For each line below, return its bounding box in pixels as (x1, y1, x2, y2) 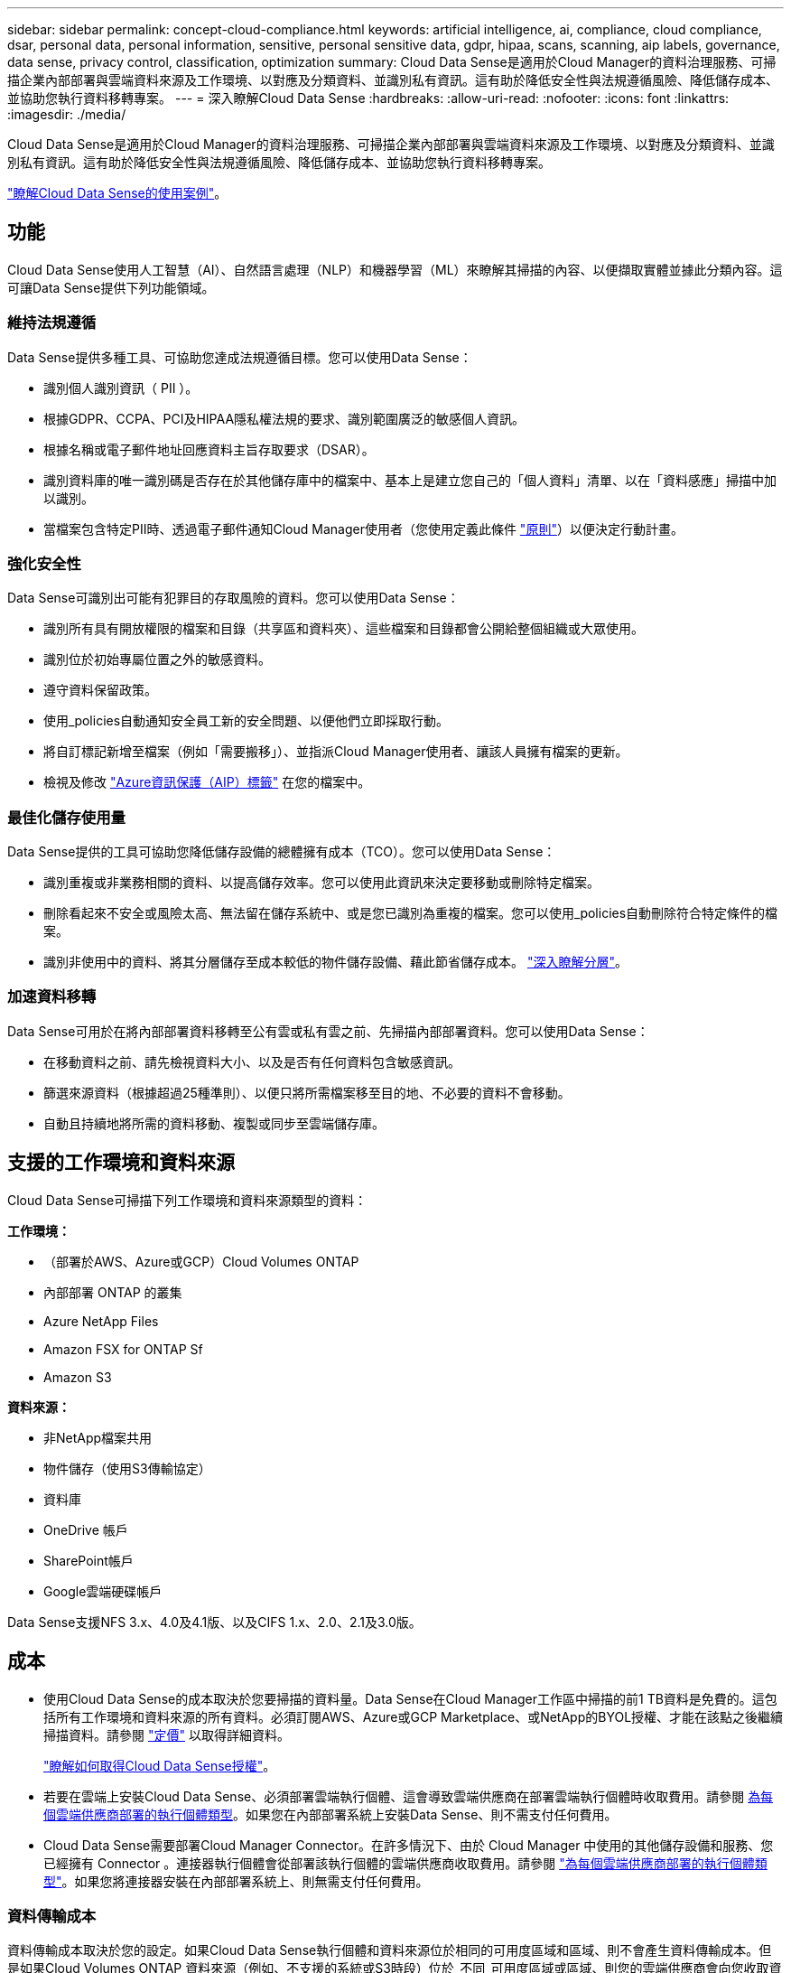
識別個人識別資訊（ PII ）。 (43, 379, 199, 396)
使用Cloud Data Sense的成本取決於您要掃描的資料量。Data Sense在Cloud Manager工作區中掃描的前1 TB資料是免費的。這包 (43, 1690, 777, 1707)
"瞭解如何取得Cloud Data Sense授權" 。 (43, 1757, 276, 1773)
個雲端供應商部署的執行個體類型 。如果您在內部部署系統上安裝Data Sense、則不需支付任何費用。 (43, 1806, 618, 1822)
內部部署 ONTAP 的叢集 (43, 1284, 182, 1300)
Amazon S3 (43, 1369, 112, 1385)
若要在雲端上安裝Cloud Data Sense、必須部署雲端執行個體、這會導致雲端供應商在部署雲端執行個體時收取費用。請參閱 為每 (43, 1788, 774, 1804)
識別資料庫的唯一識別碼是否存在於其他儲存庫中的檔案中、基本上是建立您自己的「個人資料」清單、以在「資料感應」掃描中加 (43, 472, 777, 488)
